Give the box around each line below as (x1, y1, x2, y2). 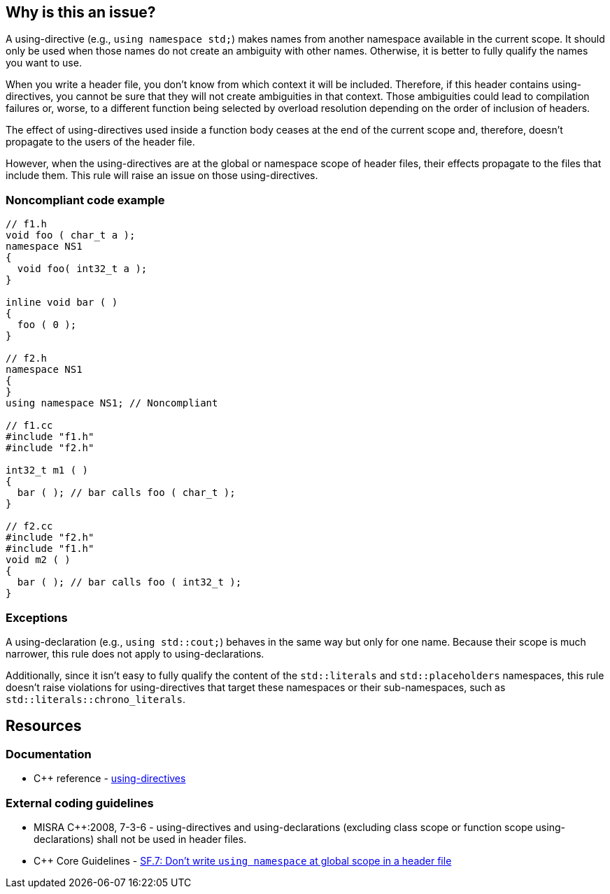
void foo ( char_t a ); (6, 229, 136, 241)
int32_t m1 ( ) (6, 464, 89, 476)
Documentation (6, 746, 92, 761)
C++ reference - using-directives (34, 772, 186, 785)
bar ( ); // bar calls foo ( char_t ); (17, 487, 236, 499)
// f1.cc (6, 420, 53, 432)
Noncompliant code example (6, 192, 165, 207)
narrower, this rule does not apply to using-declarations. (6, 647, 264, 660)
